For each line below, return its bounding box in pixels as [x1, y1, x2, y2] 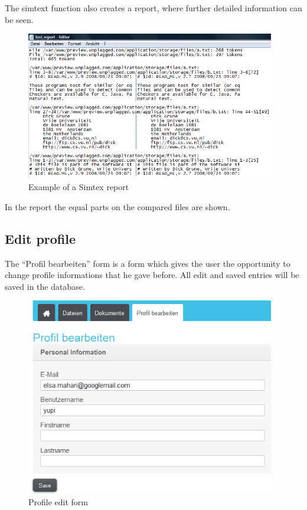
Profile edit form [28, 495, 89, 508]
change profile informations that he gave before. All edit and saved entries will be [5, 269, 299, 281]
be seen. [5, 13, 34, 25]
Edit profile [5, 229, 76, 247]
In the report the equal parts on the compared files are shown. [5, 200, 230, 212]
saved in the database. [5, 280, 85, 292]
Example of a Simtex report [28, 181, 129, 193]
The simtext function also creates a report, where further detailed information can [5, 2, 302, 14]
